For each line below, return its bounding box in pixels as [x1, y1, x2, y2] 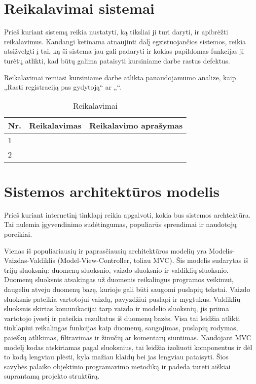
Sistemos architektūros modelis [4, 181, 219, 201]
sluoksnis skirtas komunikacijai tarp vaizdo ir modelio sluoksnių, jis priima [4, 303, 229, 314]
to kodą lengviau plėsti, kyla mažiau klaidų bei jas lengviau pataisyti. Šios [4, 352, 228, 362]
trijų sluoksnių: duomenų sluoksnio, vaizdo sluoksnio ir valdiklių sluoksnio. [4, 264, 229, 275]
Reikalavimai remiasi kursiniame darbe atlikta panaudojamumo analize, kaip [4, 72, 236, 82]
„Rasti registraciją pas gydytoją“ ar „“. [4, 82, 121, 92]
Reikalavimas [29, 119, 81, 131]
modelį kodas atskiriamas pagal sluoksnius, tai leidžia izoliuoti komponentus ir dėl [4, 342, 253, 352]
